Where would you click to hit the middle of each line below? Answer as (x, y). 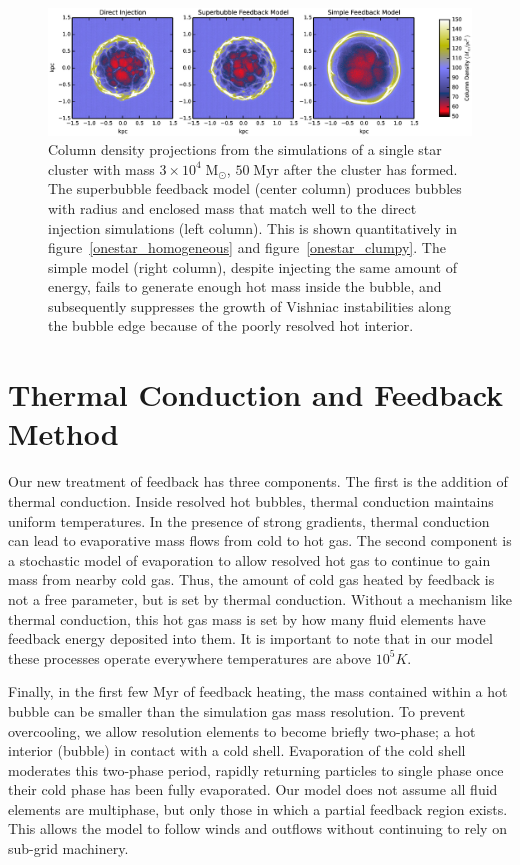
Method (63, 433)
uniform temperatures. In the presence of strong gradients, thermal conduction (249, 520)
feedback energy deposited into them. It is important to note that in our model (250, 638)
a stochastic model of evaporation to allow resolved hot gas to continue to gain (249, 559)
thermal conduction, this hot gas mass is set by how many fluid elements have (247, 618)
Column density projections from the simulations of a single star (245, 149)
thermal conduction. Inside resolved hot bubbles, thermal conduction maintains (251, 500)
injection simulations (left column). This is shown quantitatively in (253, 227)
